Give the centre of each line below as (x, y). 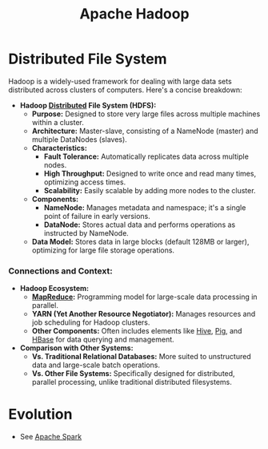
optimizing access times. (85, 182)
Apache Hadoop (134, 14)
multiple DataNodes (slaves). (80, 139)
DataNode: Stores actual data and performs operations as (140, 224)
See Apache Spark (51, 437)
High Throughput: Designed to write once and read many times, (150, 173)
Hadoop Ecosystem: (54, 289)
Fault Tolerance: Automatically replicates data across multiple (146, 156)
